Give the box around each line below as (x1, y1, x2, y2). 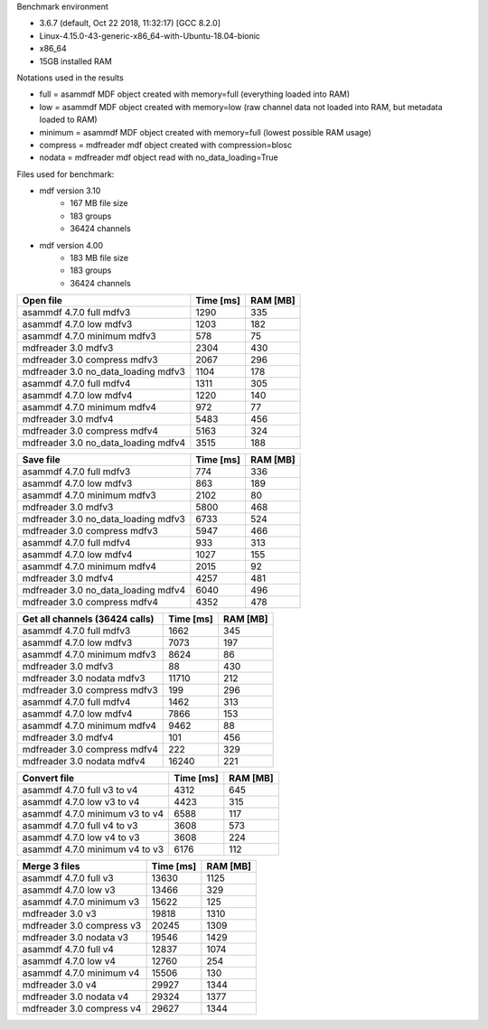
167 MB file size (70, 198, 128, 209)
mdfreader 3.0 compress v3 (22, 920, 142, 932)
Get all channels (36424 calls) (22, 613, 155, 625)
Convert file (22, 772, 75, 785)
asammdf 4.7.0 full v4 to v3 (22, 819, 138, 832)
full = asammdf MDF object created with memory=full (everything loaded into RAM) (39, 89, 351, 99)
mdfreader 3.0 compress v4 (22, 1003, 142, 1015)
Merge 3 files (22, 860, 80, 873)
